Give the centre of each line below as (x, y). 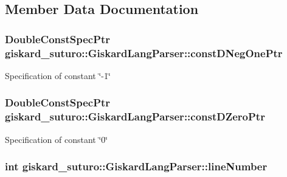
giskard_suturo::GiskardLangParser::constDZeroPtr (135, 116)
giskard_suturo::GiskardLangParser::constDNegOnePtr (144, 53)
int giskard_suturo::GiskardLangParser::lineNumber (136, 166)
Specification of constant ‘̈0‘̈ (57, 139)
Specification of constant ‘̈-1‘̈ (58, 75)
